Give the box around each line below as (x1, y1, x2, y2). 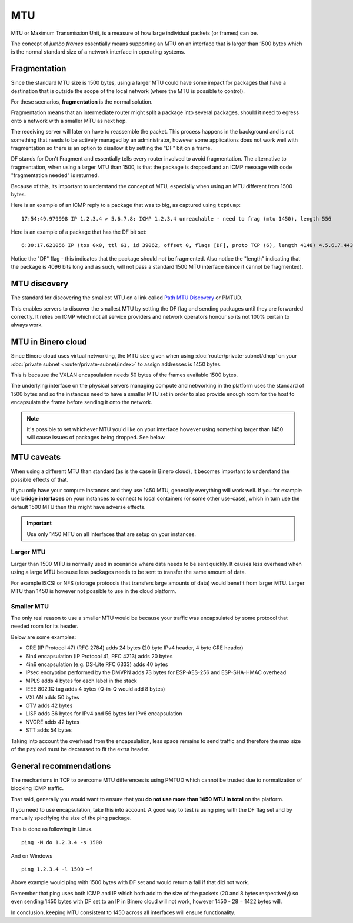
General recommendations (11, 761, 111, 771)
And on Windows (11, 852, 53, 859)
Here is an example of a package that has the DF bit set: (11, 228, 147, 235)
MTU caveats (11, 452, 61, 462)
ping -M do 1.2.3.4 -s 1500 (21, 839, 102, 846)
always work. (11, 321, 44, 329)
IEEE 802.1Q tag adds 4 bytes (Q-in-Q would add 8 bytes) (25, 685, 165, 692)
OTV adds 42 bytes (25, 702, 73, 709)
